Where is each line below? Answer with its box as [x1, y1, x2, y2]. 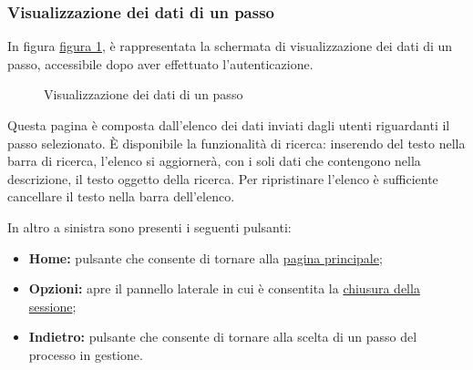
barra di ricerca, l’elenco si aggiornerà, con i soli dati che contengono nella [7, 151, 421, 170]
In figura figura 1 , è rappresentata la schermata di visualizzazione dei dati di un [7, 36, 453, 56]
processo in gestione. [28, 344, 143, 364]
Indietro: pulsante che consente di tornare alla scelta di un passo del [28, 327, 417, 346]
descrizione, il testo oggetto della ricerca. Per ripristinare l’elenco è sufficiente [7, 169, 438, 188]
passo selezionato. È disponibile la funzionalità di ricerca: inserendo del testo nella [7, 133, 466, 152]
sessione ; [28, 296, 77, 315]
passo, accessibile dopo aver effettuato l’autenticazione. [7, 54, 314, 73]
